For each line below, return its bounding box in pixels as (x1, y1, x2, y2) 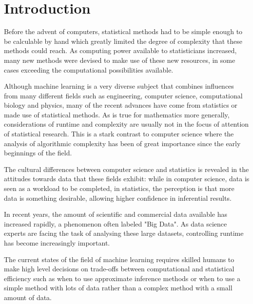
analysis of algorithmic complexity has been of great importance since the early (4, 138, 241, 148)
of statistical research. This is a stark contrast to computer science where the (4, 129, 234, 139)
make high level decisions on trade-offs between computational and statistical (4, 264, 234, 274)
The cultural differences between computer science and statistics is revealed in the (4, 164, 249, 174)
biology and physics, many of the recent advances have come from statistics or (4, 100, 237, 110)
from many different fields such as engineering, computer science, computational (4, 90, 243, 100)
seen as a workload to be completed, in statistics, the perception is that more (4, 183, 234, 193)
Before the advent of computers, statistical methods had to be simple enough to (4, 26, 243, 37)
